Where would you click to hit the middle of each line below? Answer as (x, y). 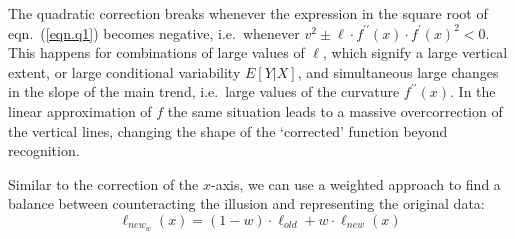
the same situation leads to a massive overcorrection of (335, 110)
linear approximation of (80, 110)
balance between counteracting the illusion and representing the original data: (246, 203)
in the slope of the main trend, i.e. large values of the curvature (204, 91)
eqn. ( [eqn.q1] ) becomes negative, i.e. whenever (154, 32)
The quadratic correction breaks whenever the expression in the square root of (248, 13)
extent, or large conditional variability (124, 71)
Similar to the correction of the (103, 183)
